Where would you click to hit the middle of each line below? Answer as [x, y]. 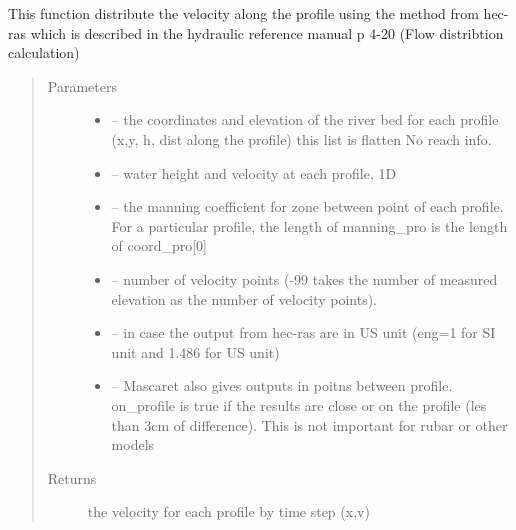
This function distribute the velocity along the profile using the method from [243, 13]
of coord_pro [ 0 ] [159, 245]
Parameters [82, 85]
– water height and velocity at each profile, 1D [254, 172]
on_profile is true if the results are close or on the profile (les [299, 404]
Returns [72, 477]
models [133, 444]
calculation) [44, 52]
